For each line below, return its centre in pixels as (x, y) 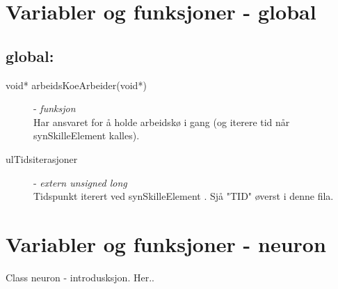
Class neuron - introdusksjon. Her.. (80, 277)
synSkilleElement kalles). (87, 135)
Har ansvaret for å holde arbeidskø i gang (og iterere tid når (162, 122)
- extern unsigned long (80, 182)
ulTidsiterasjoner (42, 158)
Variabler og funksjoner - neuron (166, 243)
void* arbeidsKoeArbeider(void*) (76, 85)
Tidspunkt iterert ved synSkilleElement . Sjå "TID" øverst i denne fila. (184, 196)
